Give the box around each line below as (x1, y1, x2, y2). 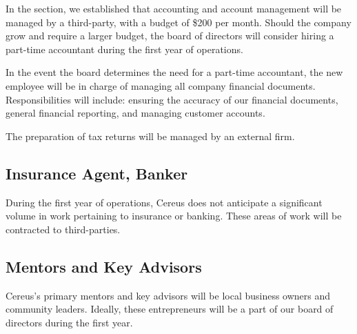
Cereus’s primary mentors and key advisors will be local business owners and (6, 288, 331, 302)
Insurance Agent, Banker (6, 162, 188, 184)
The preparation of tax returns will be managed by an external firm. (6, 128, 295, 143)
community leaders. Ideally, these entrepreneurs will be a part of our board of (6, 302, 334, 316)
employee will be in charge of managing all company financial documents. (6, 78, 316, 92)
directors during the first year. (6, 315, 133, 329)
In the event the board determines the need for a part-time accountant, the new (6, 65, 343, 79)
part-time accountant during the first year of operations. (6, 41, 243, 56)
